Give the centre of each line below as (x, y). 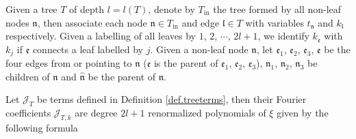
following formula (42, 128)
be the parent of (122, 76)
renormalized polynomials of (207, 113)
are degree (96, 113)
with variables (275, 22)
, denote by (171, 9)
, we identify (283, 36)
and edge (201, 22)
